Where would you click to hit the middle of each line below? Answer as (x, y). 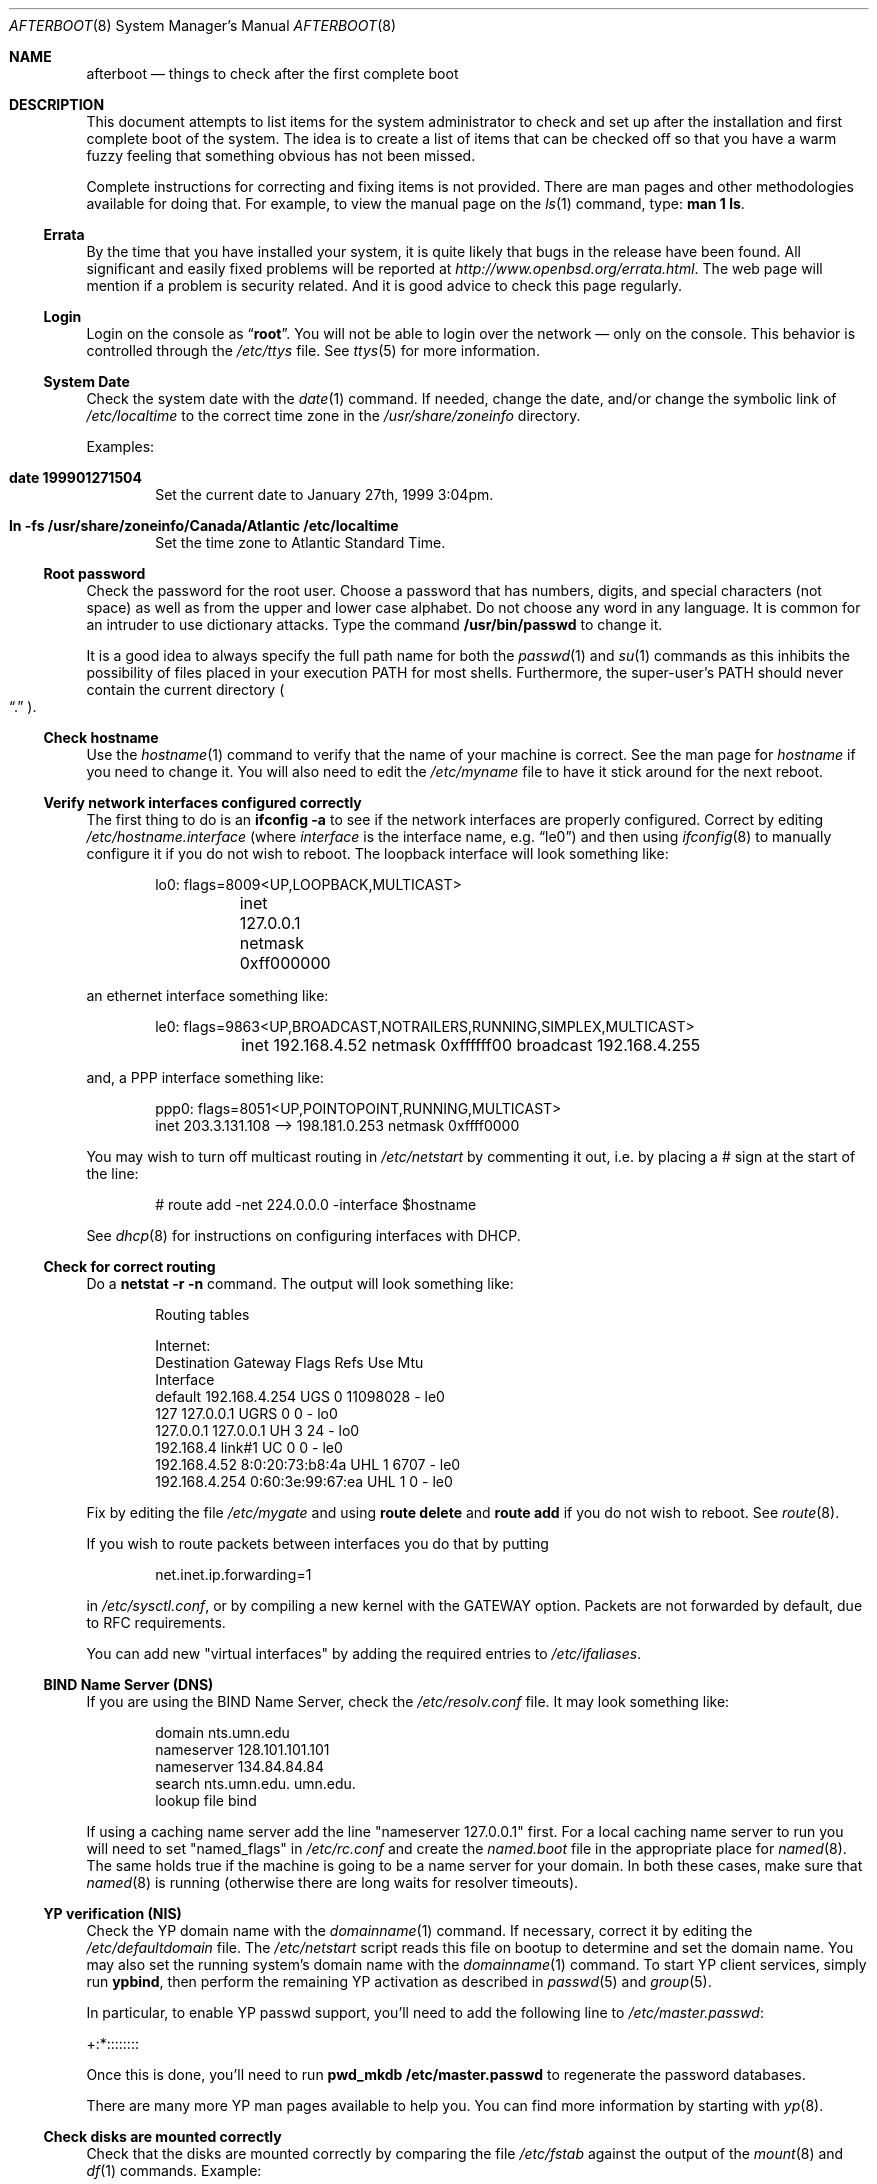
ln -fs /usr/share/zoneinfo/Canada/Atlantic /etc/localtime (204, 525)
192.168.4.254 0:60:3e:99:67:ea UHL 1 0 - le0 (304, 1481)
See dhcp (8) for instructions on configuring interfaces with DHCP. (303, 1235)
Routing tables (202, 1314)
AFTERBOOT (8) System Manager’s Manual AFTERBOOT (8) (203, 25)
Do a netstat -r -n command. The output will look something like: (300, 1283)
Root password (94, 573)
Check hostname (101, 737)
